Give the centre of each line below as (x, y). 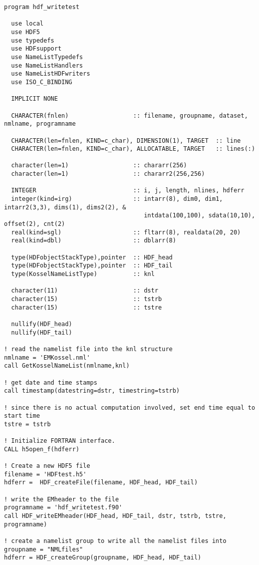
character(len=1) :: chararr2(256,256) (108, 174)
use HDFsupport (36, 49)
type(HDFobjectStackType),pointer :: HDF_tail (92, 266)
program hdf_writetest (42, 7)
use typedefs (33, 40)
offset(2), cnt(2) (35, 224)
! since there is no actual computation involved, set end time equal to (130, 407)
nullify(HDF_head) (42, 324)
